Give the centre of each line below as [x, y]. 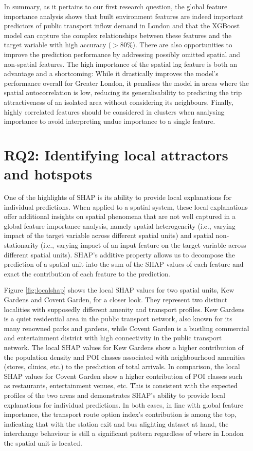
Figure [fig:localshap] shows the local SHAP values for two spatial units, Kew [119, 290]
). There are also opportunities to [182, 45]
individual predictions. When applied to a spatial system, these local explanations [126, 206]
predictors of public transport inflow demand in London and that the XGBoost [122, 26]
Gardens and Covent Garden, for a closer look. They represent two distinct [116, 299]
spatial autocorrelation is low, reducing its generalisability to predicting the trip [123, 92]
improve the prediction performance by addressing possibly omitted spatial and [122, 54]
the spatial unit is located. [43, 442]
